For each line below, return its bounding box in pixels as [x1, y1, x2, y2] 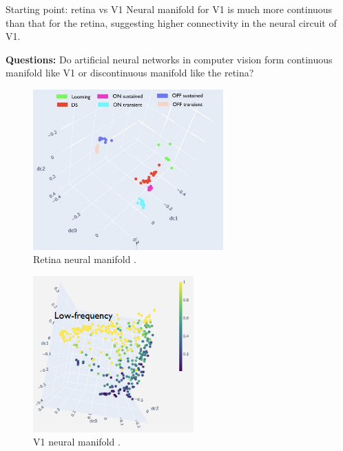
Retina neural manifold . [33, 252, 136, 266]
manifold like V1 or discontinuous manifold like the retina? [6, 65, 254, 80]
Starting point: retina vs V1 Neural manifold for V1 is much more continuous [6, 2, 333, 16]
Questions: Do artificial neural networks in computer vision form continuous [6, 52, 333, 66]
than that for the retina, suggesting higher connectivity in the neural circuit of [6, 15, 337, 30]
